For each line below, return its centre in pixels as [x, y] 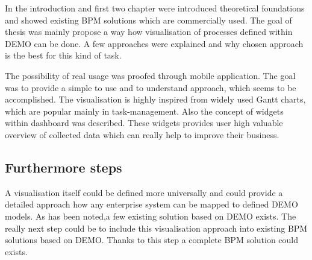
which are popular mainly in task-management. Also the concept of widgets [144, 111]
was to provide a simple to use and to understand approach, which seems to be [151, 87]
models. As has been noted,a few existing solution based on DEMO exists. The [151, 216]
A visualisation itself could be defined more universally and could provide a [144, 192]
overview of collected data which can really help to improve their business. [142, 134]
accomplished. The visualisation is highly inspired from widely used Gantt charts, [155, 99]
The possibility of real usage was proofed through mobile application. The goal [150, 75]
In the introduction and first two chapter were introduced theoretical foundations [155, 8]
